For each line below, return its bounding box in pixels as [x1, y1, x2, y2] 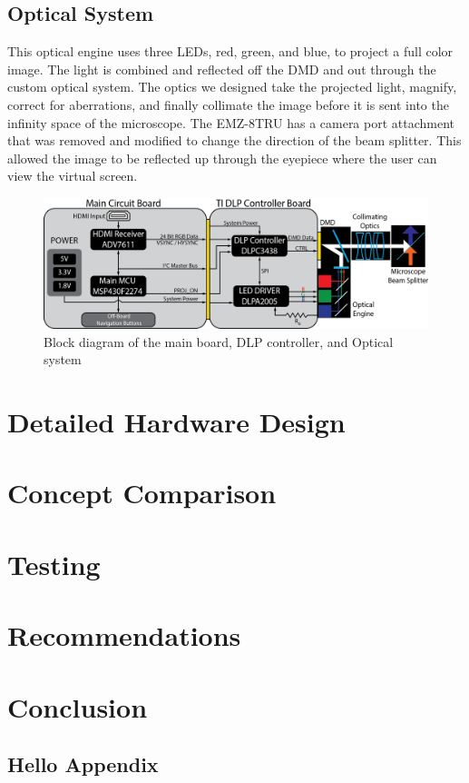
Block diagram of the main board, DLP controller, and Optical [44, 332, 394, 351]
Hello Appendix [7, 750, 159, 778]
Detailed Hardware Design [7, 403, 346, 441]
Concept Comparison [7, 474, 277, 511]
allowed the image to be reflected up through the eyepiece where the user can [7, 148, 437, 167]
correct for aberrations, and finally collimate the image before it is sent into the [7, 94, 449, 114]
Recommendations [7, 617, 241, 654]
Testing [7, 545, 101, 582]
